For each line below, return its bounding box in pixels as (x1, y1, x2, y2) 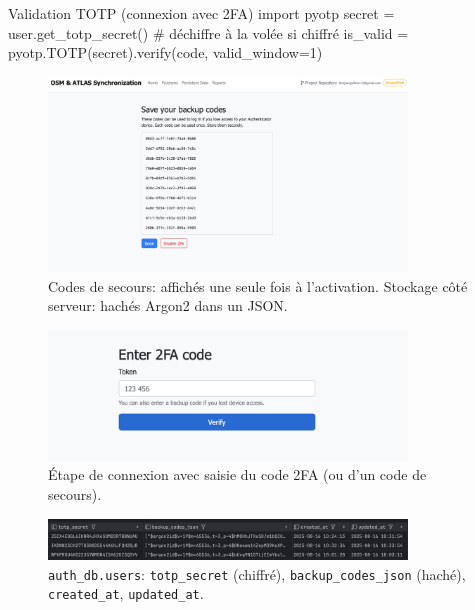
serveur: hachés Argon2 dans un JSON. (48, 295, 288, 316)
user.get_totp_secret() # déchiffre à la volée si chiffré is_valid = (8, 22, 409, 43)
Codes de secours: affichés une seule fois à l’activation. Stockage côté (48, 275, 468, 296)
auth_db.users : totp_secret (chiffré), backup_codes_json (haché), (48, 563, 466, 584)
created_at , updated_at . (48, 583, 204, 604)
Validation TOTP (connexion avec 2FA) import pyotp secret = (8, 3, 395, 23)
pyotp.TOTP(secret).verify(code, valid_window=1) (8, 42, 323, 63)
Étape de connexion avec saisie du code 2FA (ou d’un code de (48, 464, 427, 485)
